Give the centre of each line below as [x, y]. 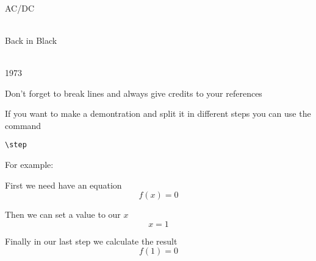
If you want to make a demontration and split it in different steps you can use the [158, 113]
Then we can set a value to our [63, 214]
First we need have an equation [63, 185]
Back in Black [31, 40]
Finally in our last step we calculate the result [91, 241]
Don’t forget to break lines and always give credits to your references [134, 93]
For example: [29, 164]
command [23, 125]
